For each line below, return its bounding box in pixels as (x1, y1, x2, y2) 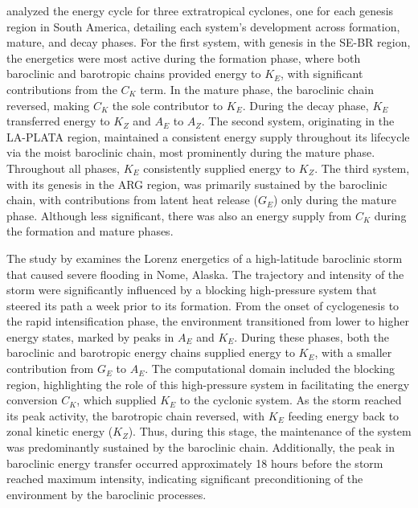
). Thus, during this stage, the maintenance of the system (128, 423, 412, 440)
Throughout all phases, (6, 159, 120, 176)
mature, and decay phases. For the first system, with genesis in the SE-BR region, (6, 34, 411, 51)
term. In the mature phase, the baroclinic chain (140, 80, 374, 97)
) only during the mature (273, 191, 396, 208)
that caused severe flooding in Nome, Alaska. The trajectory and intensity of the (6, 265, 404, 282)
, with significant (281, 65, 363, 82)
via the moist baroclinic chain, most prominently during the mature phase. (6, 144, 375, 161)
